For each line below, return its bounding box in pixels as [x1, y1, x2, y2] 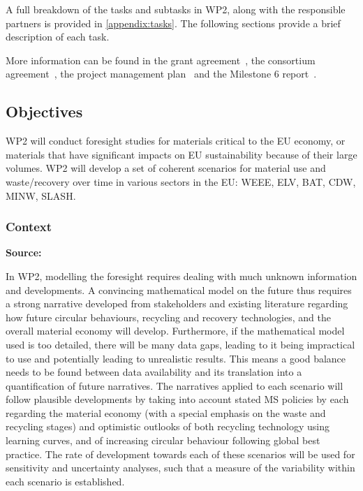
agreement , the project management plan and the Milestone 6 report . [6, 66, 317, 81]
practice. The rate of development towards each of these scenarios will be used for [6, 446, 355, 461]
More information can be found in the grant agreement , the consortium [6, 52, 316, 67]
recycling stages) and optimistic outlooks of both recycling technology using [6, 419, 330, 434]
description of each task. [6, 29, 110, 44]
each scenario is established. [6, 474, 125, 488]
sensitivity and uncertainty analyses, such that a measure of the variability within [6, 460, 355, 475]
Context [6, 218, 52, 235]
